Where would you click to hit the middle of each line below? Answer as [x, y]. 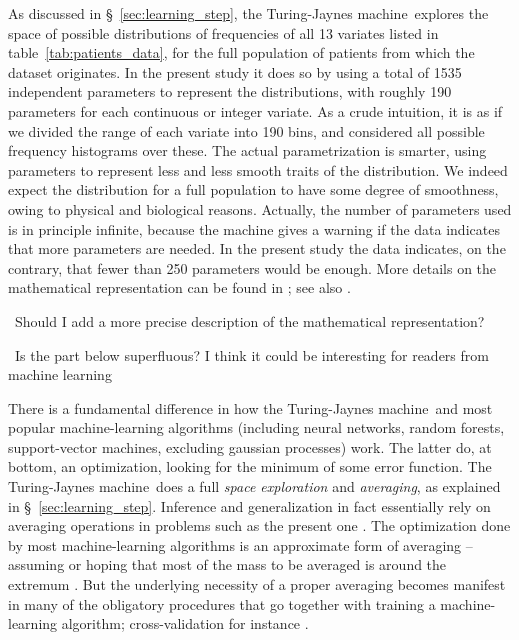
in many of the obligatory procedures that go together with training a [222, 603]
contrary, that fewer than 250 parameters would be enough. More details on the [252, 267]
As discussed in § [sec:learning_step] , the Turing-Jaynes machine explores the [248, 13]
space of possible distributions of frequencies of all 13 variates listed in [223, 32]
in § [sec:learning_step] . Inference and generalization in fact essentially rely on [249, 505]
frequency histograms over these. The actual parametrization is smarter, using [247, 150]
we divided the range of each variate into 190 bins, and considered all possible [246, 130]
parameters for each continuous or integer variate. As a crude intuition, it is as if [255, 110]
